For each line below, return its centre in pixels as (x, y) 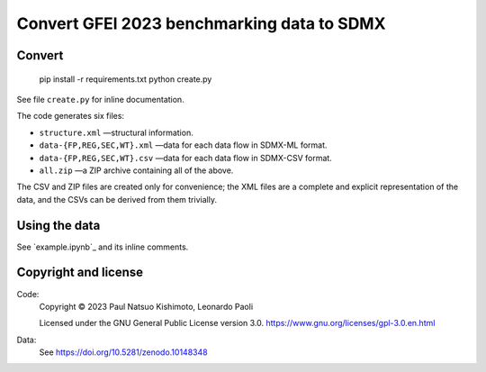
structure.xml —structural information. (116, 132)
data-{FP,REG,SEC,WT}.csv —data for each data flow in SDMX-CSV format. (185, 158)
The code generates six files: (71, 116)
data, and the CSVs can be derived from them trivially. (117, 199)
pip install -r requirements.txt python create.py (126, 79)
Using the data (58, 225)
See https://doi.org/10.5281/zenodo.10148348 (123, 352)
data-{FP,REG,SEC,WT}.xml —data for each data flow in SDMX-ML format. (183, 145)
